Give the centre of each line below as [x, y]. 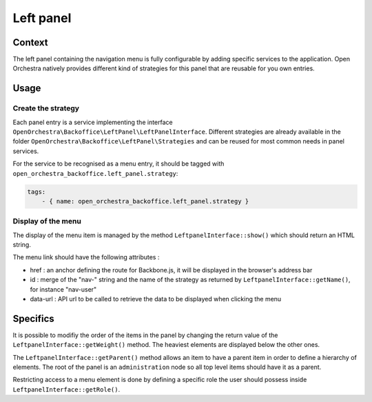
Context [30, 42]
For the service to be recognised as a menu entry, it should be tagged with [118, 164]
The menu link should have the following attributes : [86, 257]
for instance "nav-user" [63, 289]
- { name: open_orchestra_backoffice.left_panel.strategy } [145, 201]
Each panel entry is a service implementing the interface [93, 122]
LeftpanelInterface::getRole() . [66, 389]
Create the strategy [46, 108]
